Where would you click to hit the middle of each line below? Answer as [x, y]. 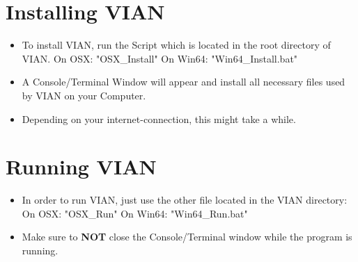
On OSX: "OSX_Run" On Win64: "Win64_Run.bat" [135, 213]
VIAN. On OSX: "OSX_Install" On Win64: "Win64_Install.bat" [160, 58]
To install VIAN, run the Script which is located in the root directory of [176, 45]
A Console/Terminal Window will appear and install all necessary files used [184, 82]
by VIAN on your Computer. [84, 95]
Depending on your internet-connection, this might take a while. [159, 118]
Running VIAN [81, 166]
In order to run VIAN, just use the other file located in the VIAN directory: [185, 200]
